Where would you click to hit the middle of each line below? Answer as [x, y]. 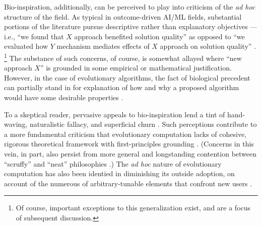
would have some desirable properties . [64, 97]
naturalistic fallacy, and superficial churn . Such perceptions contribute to [143, 124]
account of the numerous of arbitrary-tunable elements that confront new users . [128, 183]
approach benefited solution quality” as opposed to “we [159, 36]
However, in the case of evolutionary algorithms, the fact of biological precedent [127, 77]
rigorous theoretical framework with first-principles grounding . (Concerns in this [129, 144]
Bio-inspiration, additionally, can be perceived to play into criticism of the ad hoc [130, 7]
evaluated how [26, 46]
